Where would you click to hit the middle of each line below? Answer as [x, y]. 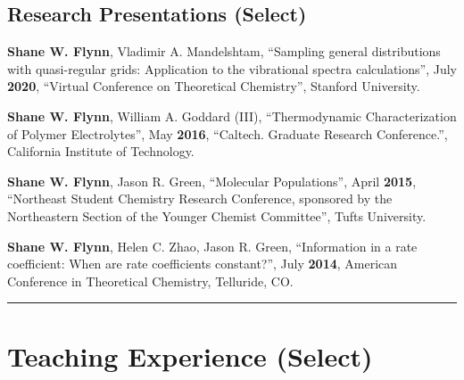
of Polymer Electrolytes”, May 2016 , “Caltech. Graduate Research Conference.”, [228, 133]
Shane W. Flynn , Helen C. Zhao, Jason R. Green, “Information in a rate [212, 246]
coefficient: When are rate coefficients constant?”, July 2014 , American [203, 264]
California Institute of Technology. [101, 151]
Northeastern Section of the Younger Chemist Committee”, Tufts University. [217, 215]
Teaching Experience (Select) [190, 355]
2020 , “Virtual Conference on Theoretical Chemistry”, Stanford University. [214, 86]
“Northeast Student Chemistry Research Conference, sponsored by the [200, 198]
